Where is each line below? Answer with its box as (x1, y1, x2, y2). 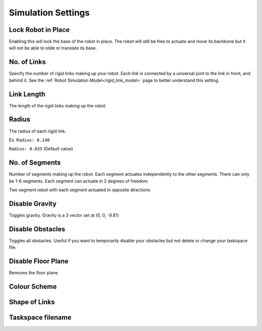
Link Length (9, 90, 46, 98)
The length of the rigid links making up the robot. (9, 103, 107, 108)
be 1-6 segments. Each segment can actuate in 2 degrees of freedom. (9, 178, 149, 184)
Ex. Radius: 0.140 (9, 137, 50, 143)
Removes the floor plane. (9, 270, 59, 276)
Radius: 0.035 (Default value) (9, 146, 73, 152)
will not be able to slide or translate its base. (9, 45, 97, 51)
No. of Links (9, 58, 46, 66)
